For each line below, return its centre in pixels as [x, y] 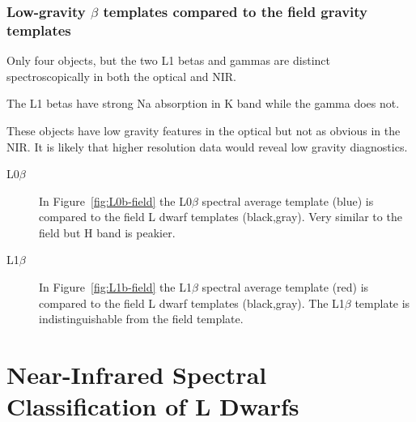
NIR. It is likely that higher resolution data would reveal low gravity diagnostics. [207, 146]
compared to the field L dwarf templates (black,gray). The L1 [192, 303]
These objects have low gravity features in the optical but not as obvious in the [204, 130]
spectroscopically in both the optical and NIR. [121, 76]
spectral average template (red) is [285, 287]
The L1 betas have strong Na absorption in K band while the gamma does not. [203, 103]
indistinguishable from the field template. [141, 319]
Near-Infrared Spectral [137, 375]
